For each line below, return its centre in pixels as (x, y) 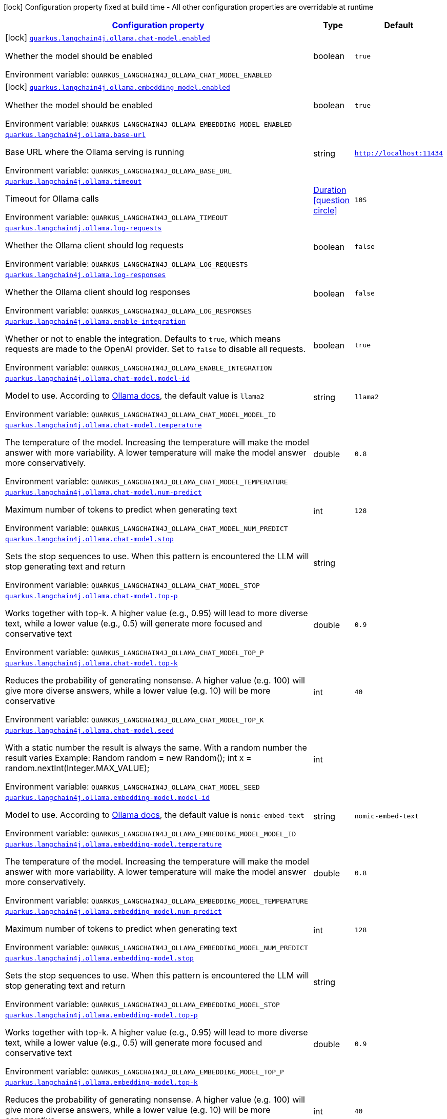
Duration (330, 190)
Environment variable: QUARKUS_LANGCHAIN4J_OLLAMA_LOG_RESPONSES (129, 310)
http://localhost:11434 (399, 153)
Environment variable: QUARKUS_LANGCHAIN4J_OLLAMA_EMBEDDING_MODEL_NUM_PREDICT (157, 947)
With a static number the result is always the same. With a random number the (156, 748)
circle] (325, 210)
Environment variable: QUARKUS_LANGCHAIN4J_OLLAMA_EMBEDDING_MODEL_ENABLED (149, 124)
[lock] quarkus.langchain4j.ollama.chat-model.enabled (108, 37)
